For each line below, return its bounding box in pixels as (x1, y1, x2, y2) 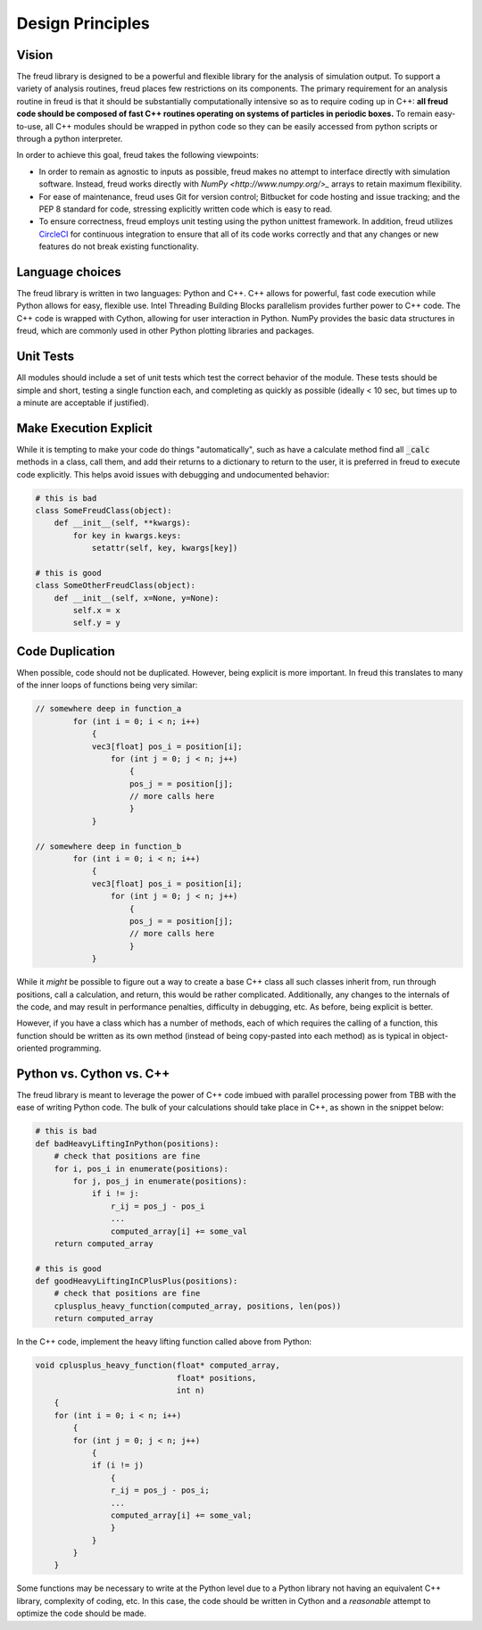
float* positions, (176, 1373, 257, 1383)
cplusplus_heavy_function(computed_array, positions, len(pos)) (54, 1301, 342, 1311)
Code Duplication (16, 644, 116, 659)
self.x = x (72, 605, 120, 616)
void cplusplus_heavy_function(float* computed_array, (35, 1360, 280, 1370)
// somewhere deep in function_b (35, 841, 182, 852)
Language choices (16, 264, 122, 279)
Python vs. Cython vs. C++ (16, 1066, 170, 1081)
